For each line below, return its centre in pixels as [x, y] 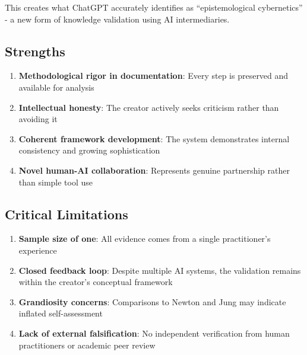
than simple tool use [56, 182]
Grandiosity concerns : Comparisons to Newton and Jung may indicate [152, 301]
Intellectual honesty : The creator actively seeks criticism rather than [149, 107]
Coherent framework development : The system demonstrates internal [154, 138]
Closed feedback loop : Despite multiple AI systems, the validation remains [160, 270]
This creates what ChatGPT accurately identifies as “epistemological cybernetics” [154, 7]
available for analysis [56, 87]
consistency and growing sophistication [89, 150]
